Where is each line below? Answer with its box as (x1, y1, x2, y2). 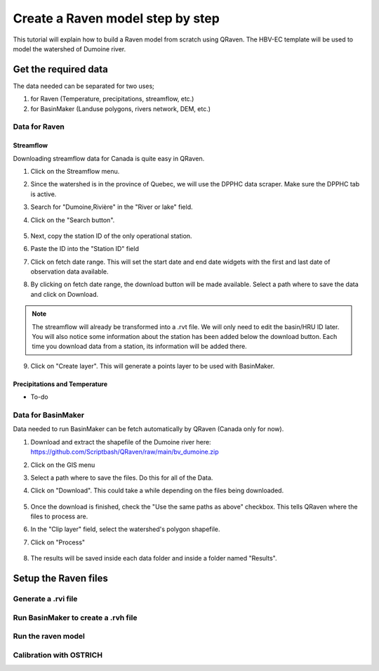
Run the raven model (13, 632, 86, 641)
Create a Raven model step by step (13, 11, 220, 26)
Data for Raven (13, 122, 65, 132)
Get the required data (13, 63, 108, 75)
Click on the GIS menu (30, 461, 95, 469)
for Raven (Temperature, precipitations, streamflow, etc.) (30, 95, 194, 103)
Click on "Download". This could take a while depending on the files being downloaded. (30, 486, 284, 495)
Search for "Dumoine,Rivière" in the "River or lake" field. (30, 203, 193, 211)
